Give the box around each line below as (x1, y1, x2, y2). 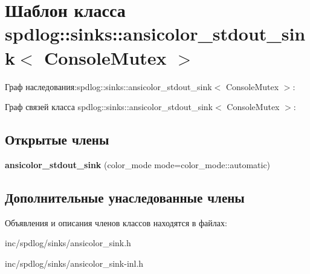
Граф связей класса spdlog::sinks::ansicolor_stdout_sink (5, 100, 213, 113)
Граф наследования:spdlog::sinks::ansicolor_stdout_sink (5, 80, 212, 93)
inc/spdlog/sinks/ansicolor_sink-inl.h (5, 256, 144, 269)
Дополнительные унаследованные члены (5, 188, 245, 206)
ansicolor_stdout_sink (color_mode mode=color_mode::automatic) (5, 158, 271, 171)
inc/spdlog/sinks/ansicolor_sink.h (5, 236, 131, 249)
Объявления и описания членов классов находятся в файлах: (5, 216, 227, 229)
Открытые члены (5, 130, 109, 149)
